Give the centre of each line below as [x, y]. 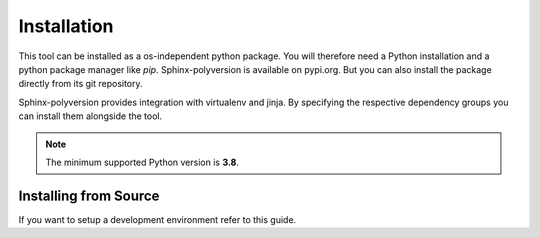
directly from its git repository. [81, 84]
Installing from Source [89, 195]
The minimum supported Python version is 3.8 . [142, 162]
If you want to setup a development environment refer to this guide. [157, 219]
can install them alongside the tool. [90, 116]
